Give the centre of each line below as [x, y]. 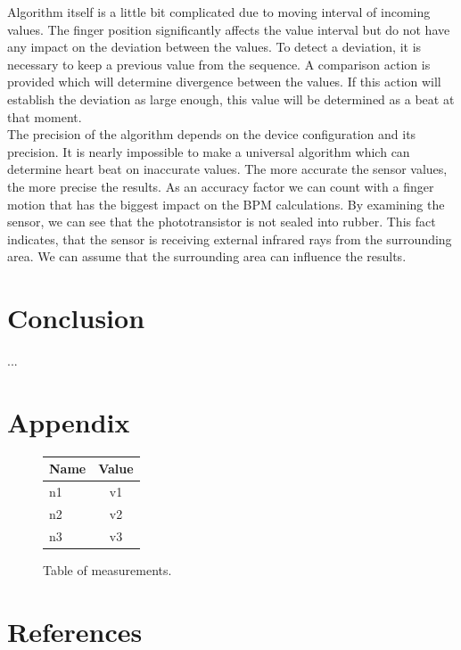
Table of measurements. [107, 569]
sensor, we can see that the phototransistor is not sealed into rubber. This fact [222, 222]
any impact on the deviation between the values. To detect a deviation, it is [214, 47]
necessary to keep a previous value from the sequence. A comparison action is [219, 64]
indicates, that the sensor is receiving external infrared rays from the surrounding [230, 239]
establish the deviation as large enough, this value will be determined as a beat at [231, 99]
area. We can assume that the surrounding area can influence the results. [207, 256]
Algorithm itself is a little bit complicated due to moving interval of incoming [219, 12]
